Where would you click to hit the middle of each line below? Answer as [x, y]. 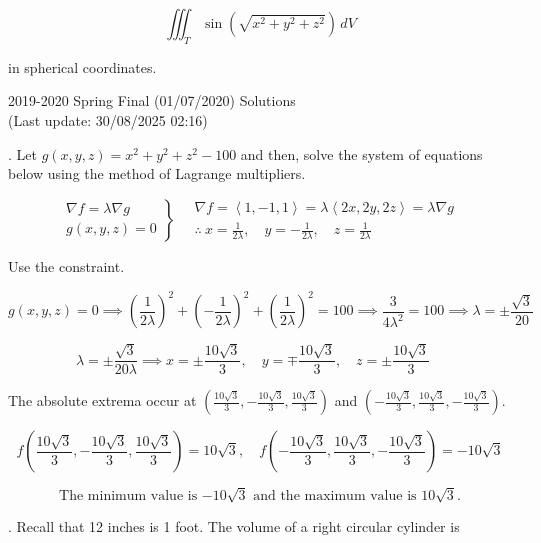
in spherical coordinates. [82, 66]
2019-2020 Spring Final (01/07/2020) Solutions [152, 100]
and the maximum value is [335, 496]
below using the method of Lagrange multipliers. [157, 173]
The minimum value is [128, 496]
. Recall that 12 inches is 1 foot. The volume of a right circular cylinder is [234, 525]
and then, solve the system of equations [361, 153]
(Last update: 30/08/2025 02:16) [108, 119]
